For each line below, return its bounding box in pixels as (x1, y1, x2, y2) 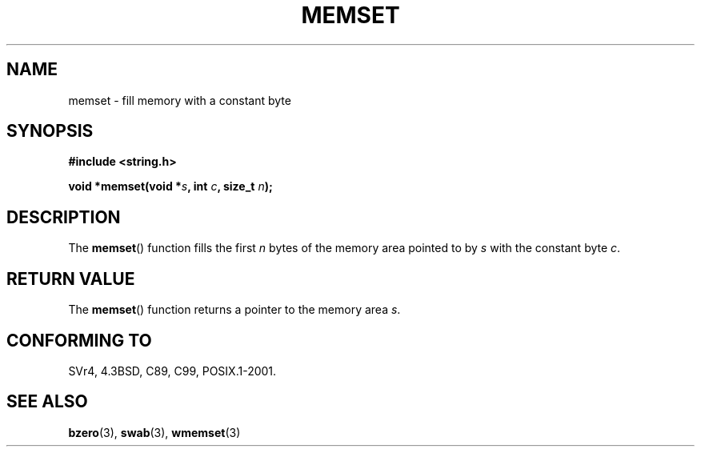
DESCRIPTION (6, 206, 121, 227)
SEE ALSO (6, 391, 88, 412)
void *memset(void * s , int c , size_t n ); (68, 179, 273, 194)
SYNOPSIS (6, 121, 94, 142)
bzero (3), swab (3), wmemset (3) (68, 425, 241, 439)
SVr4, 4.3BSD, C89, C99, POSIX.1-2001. (68, 363, 277, 378)
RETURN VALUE (6, 268, 135, 289)
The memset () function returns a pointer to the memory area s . (68, 303, 401, 317)
